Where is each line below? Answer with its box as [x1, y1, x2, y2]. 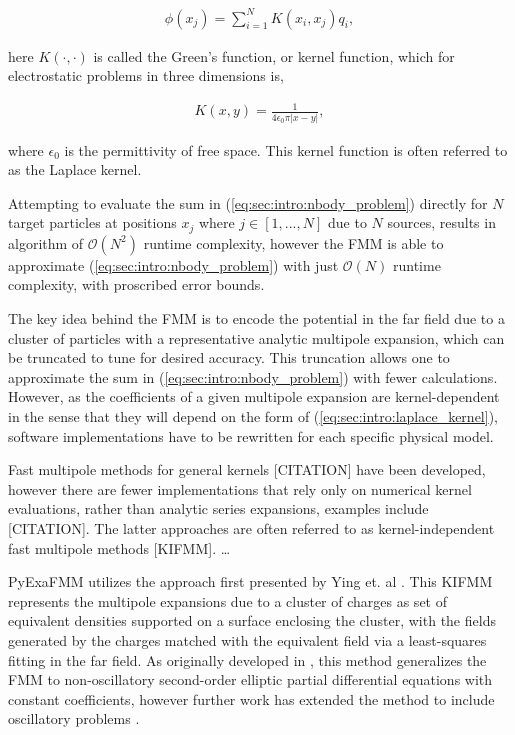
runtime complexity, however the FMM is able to [143, 232, 444, 253]
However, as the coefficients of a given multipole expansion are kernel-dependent [8, 386, 500, 407]
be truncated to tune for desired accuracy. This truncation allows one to [8, 347, 450, 368]
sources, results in [387, 212, 496, 233]
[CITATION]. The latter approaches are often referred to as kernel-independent [8, 517, 495, 538]
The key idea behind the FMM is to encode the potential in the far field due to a [8, 308, 505, 328]
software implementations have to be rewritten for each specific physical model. [8, 425, 494, 446]
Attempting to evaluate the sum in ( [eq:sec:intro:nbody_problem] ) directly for [8, 192, 488, 213]
